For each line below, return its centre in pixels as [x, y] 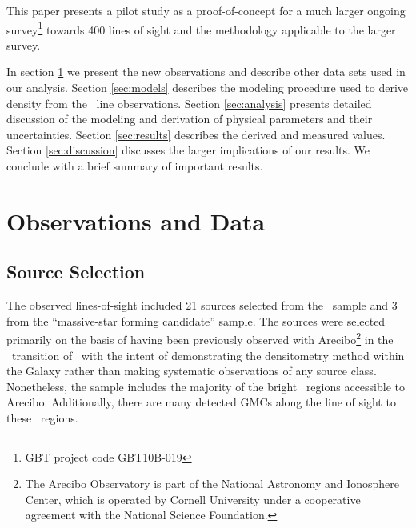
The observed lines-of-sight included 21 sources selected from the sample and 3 [202, 305]
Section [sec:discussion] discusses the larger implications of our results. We [188, 150]
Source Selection [76, 272]
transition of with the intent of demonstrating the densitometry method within [208, 355]
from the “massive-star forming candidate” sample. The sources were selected [196, 320]
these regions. [42, 417]
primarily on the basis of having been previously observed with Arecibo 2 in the [200, 338]
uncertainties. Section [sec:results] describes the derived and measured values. [196, 134]
